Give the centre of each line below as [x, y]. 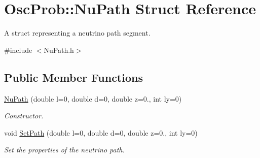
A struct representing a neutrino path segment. [77, 33]
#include [18, 50]
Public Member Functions [73, 77]
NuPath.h [59, 50]
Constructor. [24, 116]
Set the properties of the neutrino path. [64, 150]
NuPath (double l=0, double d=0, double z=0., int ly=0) [93, 98]
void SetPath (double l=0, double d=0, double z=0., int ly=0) [101, 132]
